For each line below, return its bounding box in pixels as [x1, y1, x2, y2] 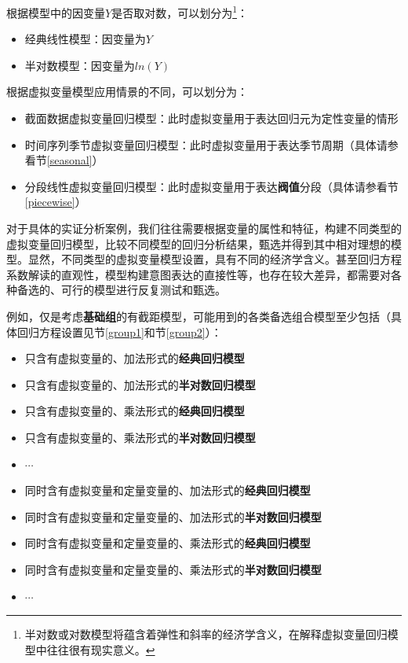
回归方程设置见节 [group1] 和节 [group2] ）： [16, 323, 222, 340]
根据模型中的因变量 [6, 4, 105, 20]
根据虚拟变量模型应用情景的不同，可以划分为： [6, 83, 248, 100]
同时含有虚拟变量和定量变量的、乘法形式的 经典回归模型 [24, 535, 311, 551]
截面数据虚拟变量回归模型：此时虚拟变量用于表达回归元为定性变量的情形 [24, 110, 399, 127]
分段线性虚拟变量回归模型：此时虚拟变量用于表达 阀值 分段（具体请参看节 [24, 178, 399, 194]
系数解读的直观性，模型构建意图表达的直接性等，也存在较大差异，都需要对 [6, 266, 391, 282]
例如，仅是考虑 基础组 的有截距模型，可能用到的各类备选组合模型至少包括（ [6, 308, 391, 324]
